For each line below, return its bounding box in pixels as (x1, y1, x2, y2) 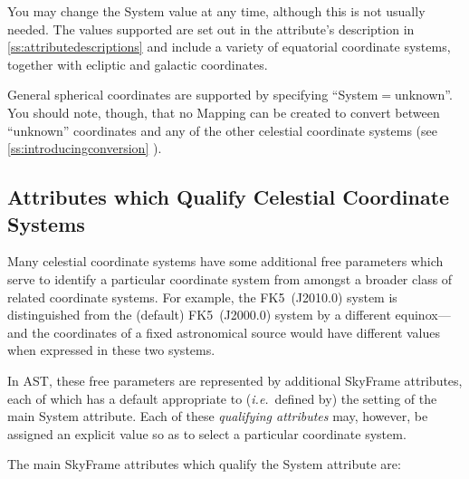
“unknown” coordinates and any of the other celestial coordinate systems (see (7, 120, 437, 139)
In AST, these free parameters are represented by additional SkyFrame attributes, (7, 370, 463, 389)
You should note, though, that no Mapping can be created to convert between (7, 102, 440, 121)
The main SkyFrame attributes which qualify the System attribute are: (7, 455, 401, 474)
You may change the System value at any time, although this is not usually (7, 2, 426, 20)
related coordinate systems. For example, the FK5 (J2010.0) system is (7, 287, 397, 306)
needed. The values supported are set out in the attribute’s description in (7, 19, 415, 38)
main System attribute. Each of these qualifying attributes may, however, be (7, 407, 428, 426)
